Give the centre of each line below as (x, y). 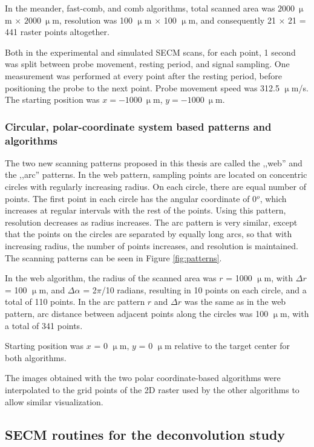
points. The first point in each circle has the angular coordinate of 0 (131, 198)
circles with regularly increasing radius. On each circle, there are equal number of (155, 187)
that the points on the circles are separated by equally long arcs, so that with (149, 234)
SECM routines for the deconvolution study (145, 434)
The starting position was (52, 100)
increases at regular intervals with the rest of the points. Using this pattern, (146, 210)
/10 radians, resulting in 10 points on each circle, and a (204, 289)
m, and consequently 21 (232, 20)
